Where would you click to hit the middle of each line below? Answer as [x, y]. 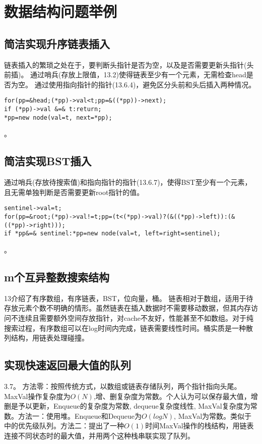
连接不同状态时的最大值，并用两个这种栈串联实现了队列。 [99, 435]
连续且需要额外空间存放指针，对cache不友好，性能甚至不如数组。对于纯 [136, 317]
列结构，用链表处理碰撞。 [46, 338]
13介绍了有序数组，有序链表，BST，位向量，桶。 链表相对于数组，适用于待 [129, 298]
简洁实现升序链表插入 [57, 43]
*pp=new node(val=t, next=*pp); [58, 117]
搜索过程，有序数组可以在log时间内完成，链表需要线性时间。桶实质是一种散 [128, 328]
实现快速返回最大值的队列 [68, 365]
